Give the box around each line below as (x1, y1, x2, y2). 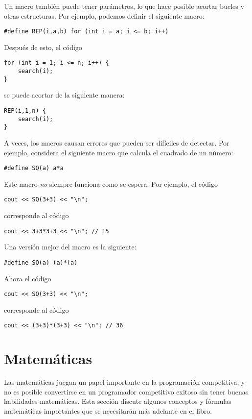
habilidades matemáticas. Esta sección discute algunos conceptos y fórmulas (4, 396, 231, 406)
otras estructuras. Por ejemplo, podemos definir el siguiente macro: (4, 10, 205, 21)
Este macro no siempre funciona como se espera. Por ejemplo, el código (4, 178, 218, 189)
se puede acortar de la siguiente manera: (4, 90, 125, 100)
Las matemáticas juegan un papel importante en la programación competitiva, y (4, 377, 245, 387)
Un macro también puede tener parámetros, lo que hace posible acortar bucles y (4, 1, 244, 11)
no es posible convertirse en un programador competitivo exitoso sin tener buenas (4, 386, 249, 396)
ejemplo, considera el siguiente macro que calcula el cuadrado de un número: (4, 147, 233, 157)
